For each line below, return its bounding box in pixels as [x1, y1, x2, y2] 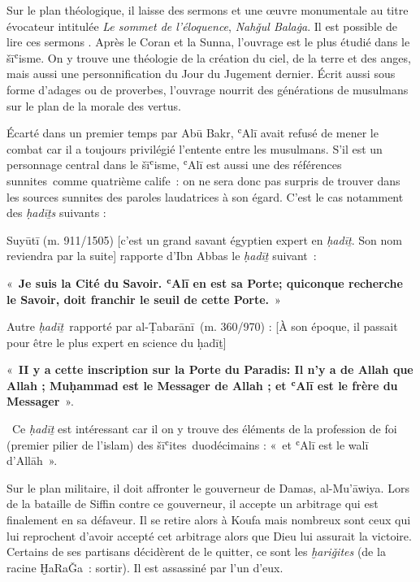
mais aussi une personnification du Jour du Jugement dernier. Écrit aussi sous [6, 65, 396, 82]
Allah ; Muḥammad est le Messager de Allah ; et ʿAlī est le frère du [6, 376, 398, 393]
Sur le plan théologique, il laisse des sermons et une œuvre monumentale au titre [6, 2, 409, 18]
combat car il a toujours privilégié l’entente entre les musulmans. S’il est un [6, 140, 383, 157]
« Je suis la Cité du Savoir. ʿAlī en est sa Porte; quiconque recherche [6, 274, 403, 291]
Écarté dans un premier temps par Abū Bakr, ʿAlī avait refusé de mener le [6, 124, 379, 141]
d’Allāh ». [6, 452, 58, 469]
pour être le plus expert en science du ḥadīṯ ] [6, 333, 227, 350]
